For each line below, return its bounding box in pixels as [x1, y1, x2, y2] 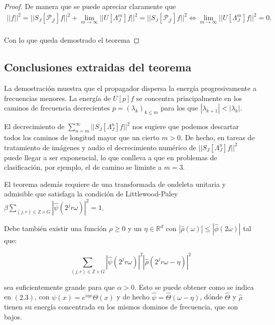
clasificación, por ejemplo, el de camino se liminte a [4, 162, 162, 172]
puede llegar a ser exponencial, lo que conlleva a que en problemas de [4, 152, 217, 162]
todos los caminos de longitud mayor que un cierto [4, 132, 160, 142]
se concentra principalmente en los [136, 92, 242, 103]
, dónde [200, 291, 223, 302]
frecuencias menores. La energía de [4, 92, 111, 103]
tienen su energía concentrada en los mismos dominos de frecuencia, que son [4, 301, 238, 312]
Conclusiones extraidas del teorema [4, 59, 192, 75]
